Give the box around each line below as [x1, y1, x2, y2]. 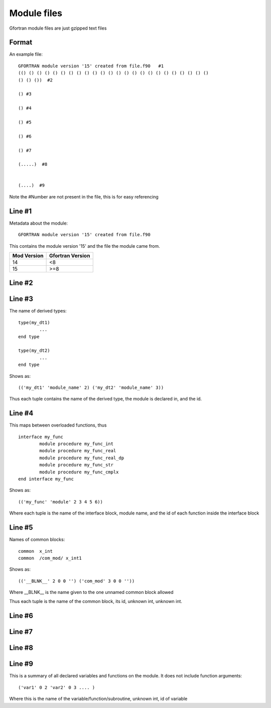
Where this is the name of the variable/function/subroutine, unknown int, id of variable [9, 696, 188, 702]
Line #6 [9, 612, 34, 620]
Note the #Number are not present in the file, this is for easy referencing [9, 193, 159, 199]
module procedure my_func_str [39, 462, 114, 468]
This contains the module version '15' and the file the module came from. [9, 243, 160, 249]
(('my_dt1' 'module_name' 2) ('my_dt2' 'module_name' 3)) [18, 385, 164, 390]
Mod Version [12, 252, 44, 259]
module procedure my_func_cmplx [39, 469, 119, 475]
